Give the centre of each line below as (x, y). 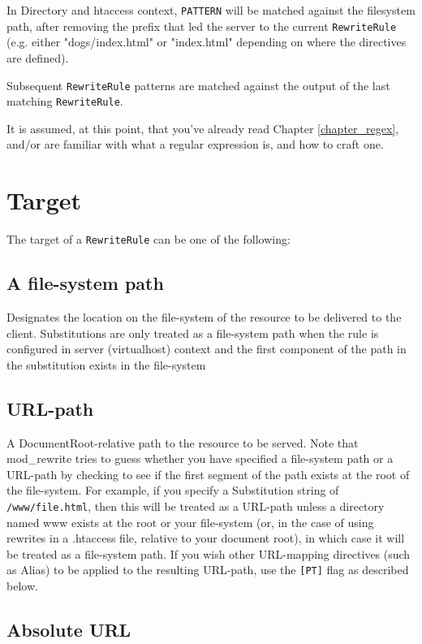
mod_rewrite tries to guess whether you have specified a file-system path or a (200, 458)
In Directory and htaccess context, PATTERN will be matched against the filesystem (211, 10)
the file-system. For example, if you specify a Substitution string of (173, 490)
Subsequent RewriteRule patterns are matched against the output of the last (198, 85)
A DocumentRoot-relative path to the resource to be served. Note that (183, 442)
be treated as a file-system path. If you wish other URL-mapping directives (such (209, 553)
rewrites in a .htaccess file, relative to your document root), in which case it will (206, 538)
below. (22, 586)
